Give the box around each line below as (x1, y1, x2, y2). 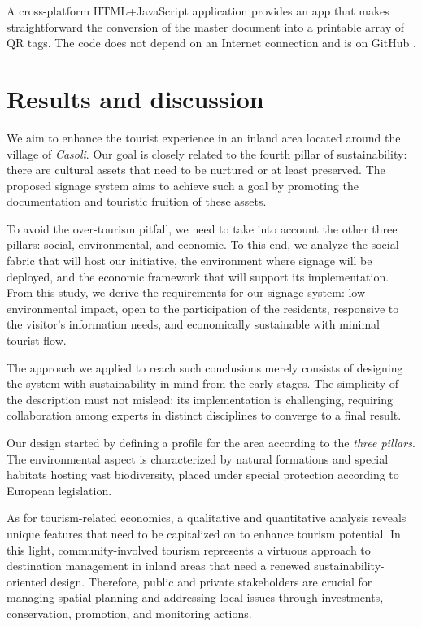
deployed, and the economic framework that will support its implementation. (7, 268, 389, 285)
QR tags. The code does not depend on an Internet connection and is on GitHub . (7, 34, 416, 51)
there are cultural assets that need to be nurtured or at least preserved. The (7, 161, 385, 178)
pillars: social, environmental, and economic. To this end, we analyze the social (7, 236, 399, 253)
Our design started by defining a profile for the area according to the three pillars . (7, 434, 415, 451)
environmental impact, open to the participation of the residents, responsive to (7, 299, 399, 316)
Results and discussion (7, 81, 264, 115)
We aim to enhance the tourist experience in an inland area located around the (7, 128, 401, 146)
